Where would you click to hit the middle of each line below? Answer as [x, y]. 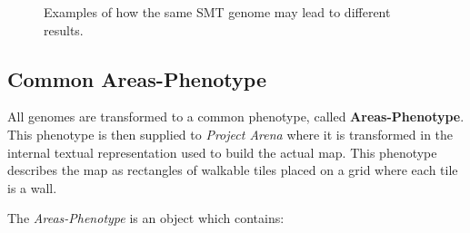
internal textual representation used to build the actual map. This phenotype [222, 152]
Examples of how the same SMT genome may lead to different [217, 12]
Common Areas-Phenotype [137, 78]
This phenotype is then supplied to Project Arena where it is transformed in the [230, 134]
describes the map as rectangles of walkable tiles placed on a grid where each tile [233, 170]
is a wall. [32, 187]
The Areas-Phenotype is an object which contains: [146, 218]
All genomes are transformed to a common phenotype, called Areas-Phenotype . [236, 116]
